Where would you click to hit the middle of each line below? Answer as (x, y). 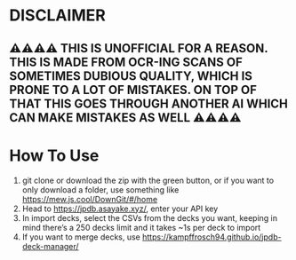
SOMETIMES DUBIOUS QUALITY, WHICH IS (131, 76)
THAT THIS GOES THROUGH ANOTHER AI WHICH (149, 103)
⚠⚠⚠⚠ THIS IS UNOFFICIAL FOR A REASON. (139, 48)
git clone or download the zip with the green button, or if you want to (148, 180)
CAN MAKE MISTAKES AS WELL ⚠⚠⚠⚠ (125, 118)
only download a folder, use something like (100, 189)
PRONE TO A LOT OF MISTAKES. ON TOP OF (133, 90)
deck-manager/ (50, 246)
